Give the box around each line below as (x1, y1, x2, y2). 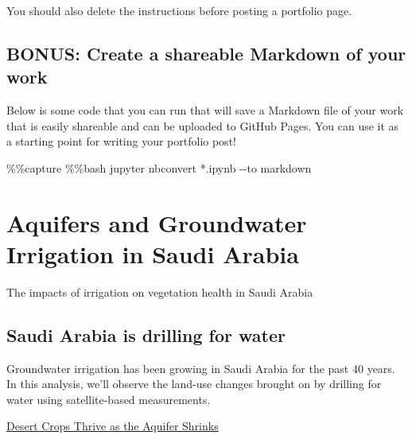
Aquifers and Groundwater (6, 206, 307, 239)
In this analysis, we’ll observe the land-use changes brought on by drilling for (6, 375, 382, 392)
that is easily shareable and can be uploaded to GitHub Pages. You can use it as (6, 117, 399, 134)
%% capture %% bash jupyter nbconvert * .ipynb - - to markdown (6, 159, 312, 176)
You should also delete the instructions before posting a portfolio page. (6, 2, 352, 18)
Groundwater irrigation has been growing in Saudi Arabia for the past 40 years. (6, 359, 395, 376)
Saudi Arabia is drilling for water (6, 322, 286, 347)
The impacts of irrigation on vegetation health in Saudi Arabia (6, 283, 313, 300)
